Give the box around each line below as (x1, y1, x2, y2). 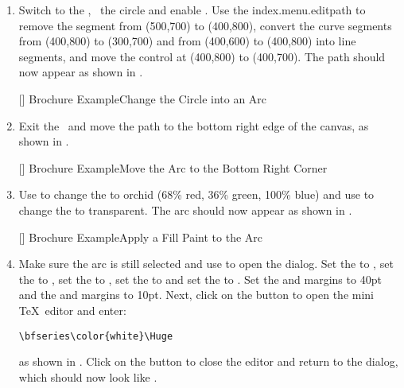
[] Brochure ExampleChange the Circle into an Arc (18, 90, 267, 107)
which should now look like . (18, 368, 157, 385)
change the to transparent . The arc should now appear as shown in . (18, 201, 352, 218)
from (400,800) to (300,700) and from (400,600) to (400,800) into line (18, 33, 356, 49)
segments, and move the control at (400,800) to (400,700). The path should (18, 48, 386, 64)
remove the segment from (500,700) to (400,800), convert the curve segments (18, 17, 392, 33)
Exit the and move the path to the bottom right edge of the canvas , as (18, 117, 369, 134)
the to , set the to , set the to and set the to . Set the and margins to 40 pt (18, 270, 382, 287)
